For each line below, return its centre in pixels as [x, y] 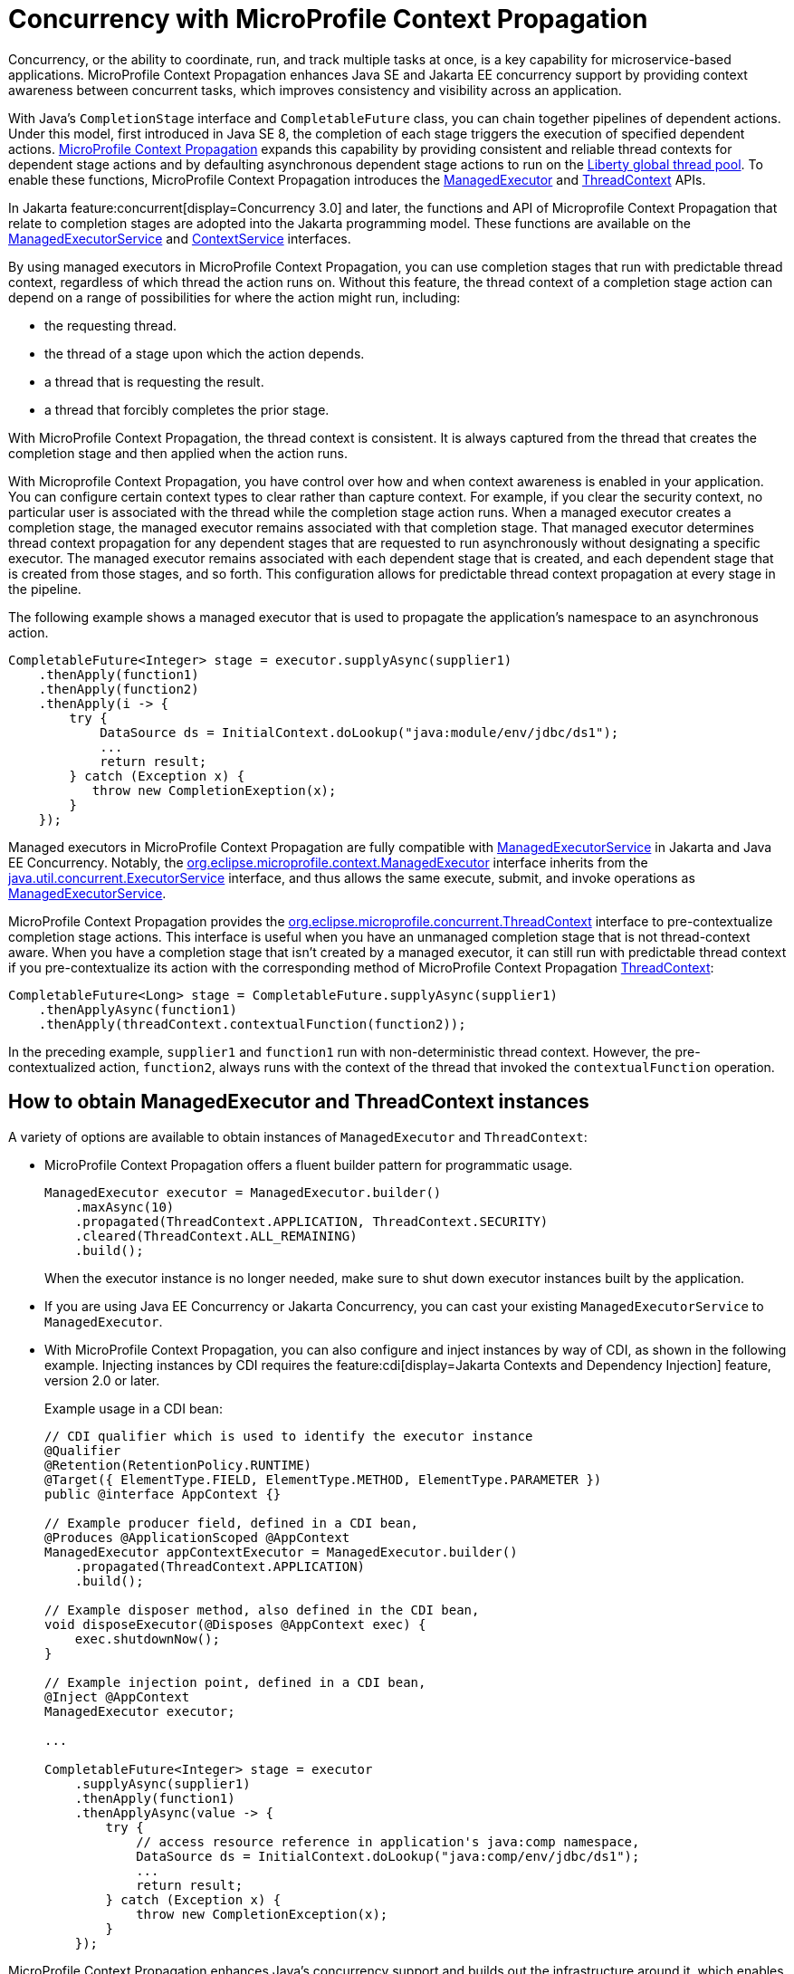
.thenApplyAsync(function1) [138, 1009]
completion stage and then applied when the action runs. [178, 453]
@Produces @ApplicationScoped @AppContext [197, 1537]
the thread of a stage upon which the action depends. [205, 353]
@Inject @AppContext [117, 1696]
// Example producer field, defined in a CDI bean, [232, 1523]
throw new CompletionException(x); [262, 1914]
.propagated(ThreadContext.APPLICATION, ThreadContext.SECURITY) [311, 1221]
